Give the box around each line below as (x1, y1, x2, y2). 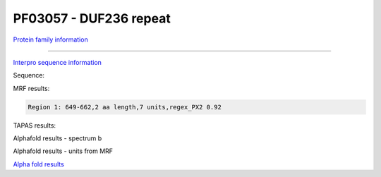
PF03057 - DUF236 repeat (13, 11, 171, 26)
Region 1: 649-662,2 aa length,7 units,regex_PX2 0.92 (28, 103, 222, 111)
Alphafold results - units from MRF (13, 147, 113, 155)
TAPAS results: (13, 121, 56, 130)
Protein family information (13, 35, 88, 44)
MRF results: (13, 84, 50, 92)
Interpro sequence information (13, 58, 102, 66)
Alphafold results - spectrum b (13, 134, 102, 142)
